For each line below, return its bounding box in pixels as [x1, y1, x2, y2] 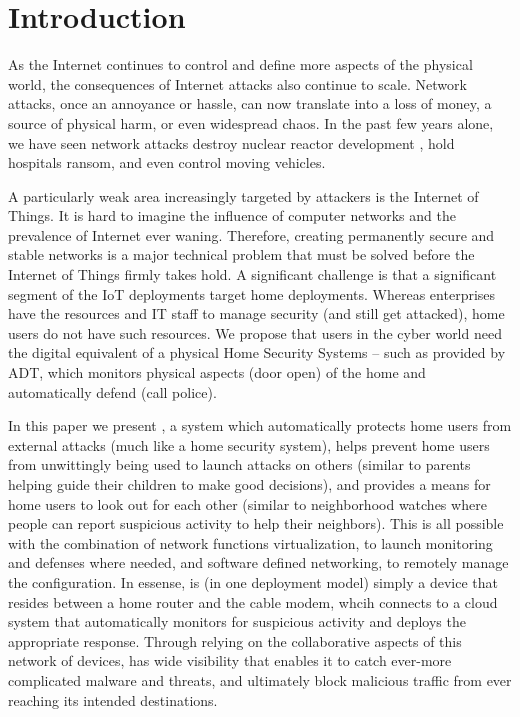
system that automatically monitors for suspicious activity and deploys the [8, 611, 466, 632]
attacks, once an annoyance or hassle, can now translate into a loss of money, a [8, 93, 492, 114]
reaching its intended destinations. [8, 689, 218, 710]
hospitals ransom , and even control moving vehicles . [8, 152, 326, 173]
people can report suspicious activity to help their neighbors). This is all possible [8, 513, 504, 534]
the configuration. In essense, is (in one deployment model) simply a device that [8, 571, 499, 592]
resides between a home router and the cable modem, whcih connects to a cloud [8, 591, 498, 612]
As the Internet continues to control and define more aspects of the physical [8, 54, 473, 75]
